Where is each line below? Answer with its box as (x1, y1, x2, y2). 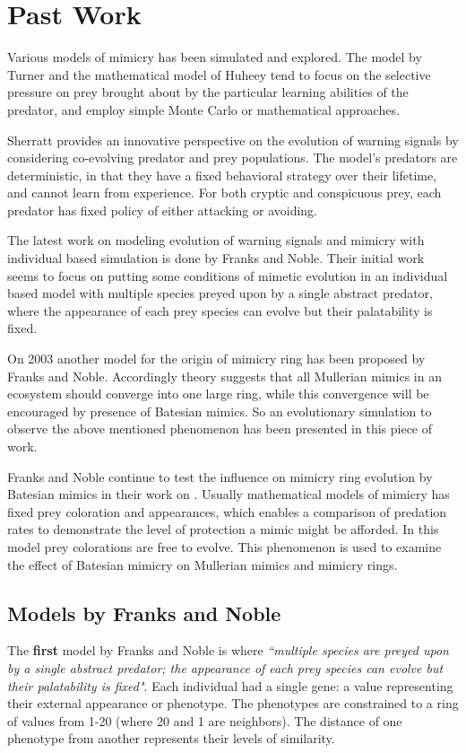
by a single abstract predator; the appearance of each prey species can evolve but (7, 658, 444, 677)
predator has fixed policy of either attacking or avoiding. (7, 200, 317, 219)
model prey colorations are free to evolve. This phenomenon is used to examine (7, 537, 442, 556)
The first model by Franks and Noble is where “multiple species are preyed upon (7, 641, 449, 660)
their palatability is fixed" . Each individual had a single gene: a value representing (7, 676, 453, 695)
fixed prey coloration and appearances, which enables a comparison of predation (7, 502, 447, 521)
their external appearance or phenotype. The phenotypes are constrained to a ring (7, 694, 459, 713)
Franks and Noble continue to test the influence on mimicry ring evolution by (7, 467, 433, 486)
